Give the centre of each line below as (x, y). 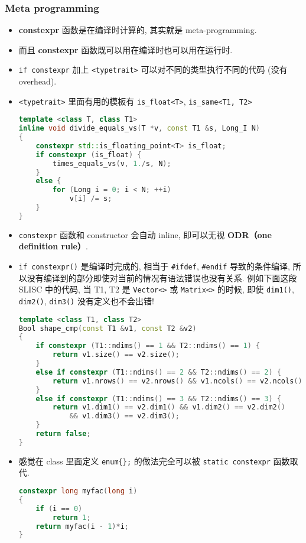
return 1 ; (72, 517)
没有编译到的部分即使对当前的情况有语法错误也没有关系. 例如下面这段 (162, 277)
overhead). (38, 81)
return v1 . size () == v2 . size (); (116, 355)
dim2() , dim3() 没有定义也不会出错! (86, 300)
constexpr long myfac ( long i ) (78, 491)
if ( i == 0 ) (59, 508)
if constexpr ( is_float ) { (89, 155)
